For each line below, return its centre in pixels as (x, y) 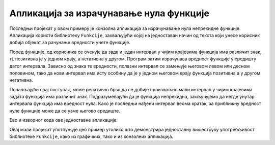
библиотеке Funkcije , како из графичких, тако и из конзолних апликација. (91, 136)
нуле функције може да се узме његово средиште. (65, 111)
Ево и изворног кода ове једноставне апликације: (64, 120)
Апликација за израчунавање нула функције (109, 13)
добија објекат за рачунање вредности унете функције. (70, 43)
